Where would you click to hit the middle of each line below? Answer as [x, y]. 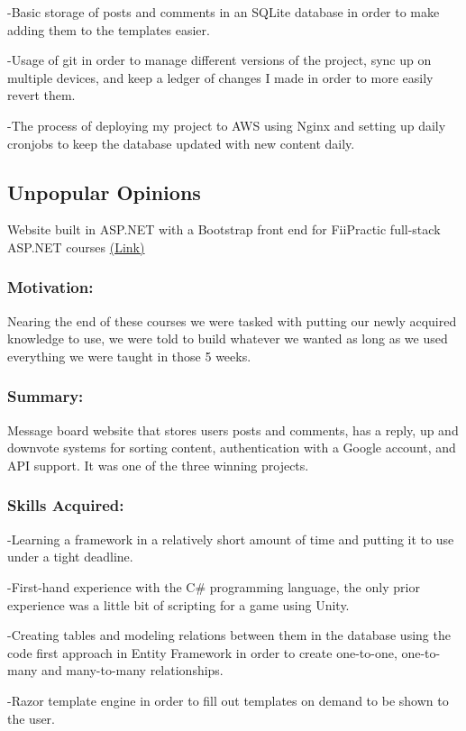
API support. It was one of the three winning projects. [158, 465]
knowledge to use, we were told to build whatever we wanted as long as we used [228, 338]
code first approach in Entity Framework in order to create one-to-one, [202, 652]
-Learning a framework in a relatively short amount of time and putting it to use [231, 539]
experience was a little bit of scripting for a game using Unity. [178, 604]
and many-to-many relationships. [132, 670]
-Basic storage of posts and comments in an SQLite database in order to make [224, 12]
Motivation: [50, 287]
